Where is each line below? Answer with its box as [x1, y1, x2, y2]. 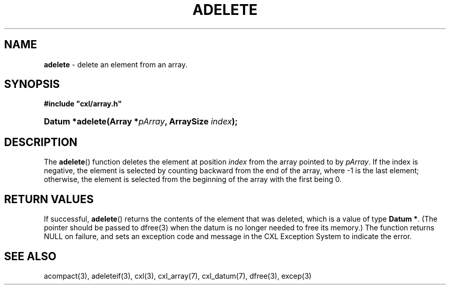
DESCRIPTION [4, 135, 78, 149]
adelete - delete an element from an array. [44, 60, 188, 69]
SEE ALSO [4, 249, 57, 263]
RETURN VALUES [4, 192, 94, 206]
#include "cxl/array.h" [44, 99, 122, 109]
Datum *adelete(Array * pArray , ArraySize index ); [44, 116, 238, 127]
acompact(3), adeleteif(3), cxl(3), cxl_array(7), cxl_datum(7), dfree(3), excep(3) [44, 271, 312, 280]
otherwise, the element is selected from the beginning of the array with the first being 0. [44, 175, 342, 184]
